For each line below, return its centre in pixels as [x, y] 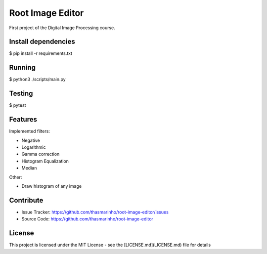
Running [22, 67]
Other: [16, 177]
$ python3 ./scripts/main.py [38, 80]
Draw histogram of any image [51, 186]
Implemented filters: [30, 131]
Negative [31, 140]
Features [23, 119]
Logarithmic [34, 147]
